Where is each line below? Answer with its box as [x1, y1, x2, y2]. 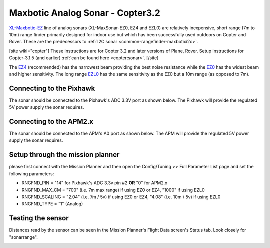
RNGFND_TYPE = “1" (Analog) [21, 201, 83, 207]
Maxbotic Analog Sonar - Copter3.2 [9, 7, 161, 18]
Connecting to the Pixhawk [9, 84, 95, 92]
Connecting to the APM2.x [9, 117, 94, 126]
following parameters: [9, 170, 54, 177]
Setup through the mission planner [9, 150, 120, 159]
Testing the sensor [9, 214, 69, 222]
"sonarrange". [9, 234, 38, 240]
